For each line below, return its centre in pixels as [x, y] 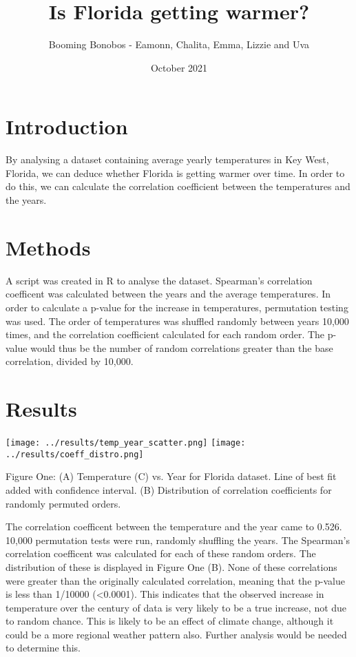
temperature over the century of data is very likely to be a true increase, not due [176, 607]
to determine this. [43, 648]
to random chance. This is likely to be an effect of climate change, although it [170, 621]
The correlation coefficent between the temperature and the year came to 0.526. [174, 526]
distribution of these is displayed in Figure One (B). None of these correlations [171, 566]
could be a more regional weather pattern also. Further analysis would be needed [176, 634]
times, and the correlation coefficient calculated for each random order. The [165, 334]
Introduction [67, 126]
